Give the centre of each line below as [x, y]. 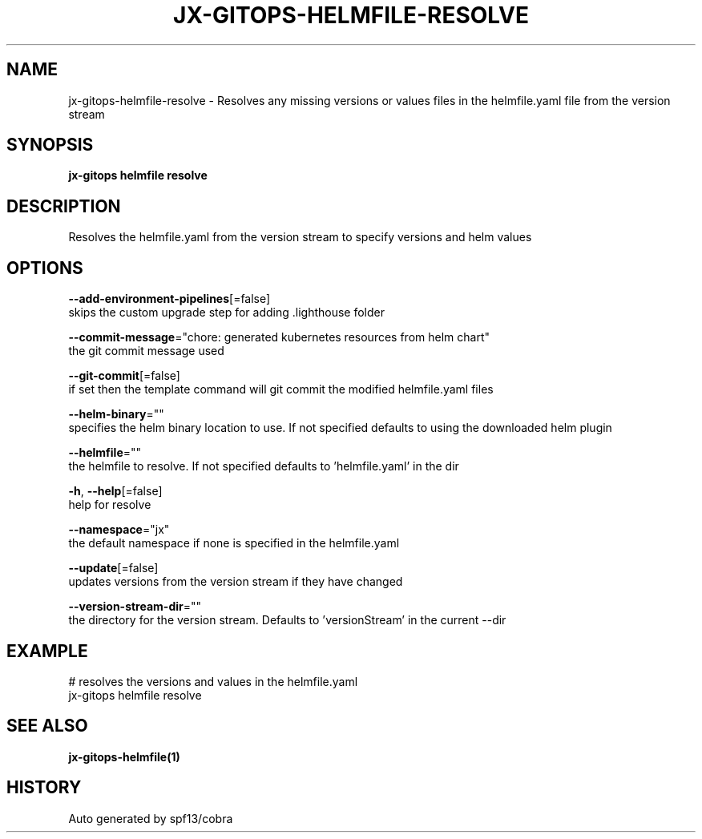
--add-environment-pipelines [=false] [169, 299]
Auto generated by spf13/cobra [151, 818]
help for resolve [110, 505]
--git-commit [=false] [124, 376]
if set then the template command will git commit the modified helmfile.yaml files [281, 389]
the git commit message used [146, 351]
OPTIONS [45, 268]
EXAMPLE [47, 651]
